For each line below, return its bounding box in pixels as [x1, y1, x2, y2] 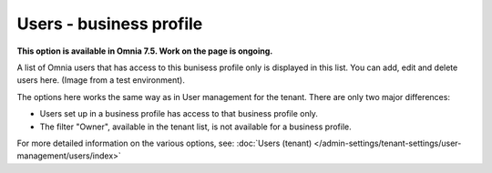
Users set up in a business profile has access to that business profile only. [39, 108, 319, 119]
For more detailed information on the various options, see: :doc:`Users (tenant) [16, 137, 313, 148]
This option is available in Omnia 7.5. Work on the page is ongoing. [16, 46, 273, 56]
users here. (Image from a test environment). [16, 75, 186, 86]
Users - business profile [16, 14, 203, 34]
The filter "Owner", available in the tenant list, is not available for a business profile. [39, 121, 352, 132]
